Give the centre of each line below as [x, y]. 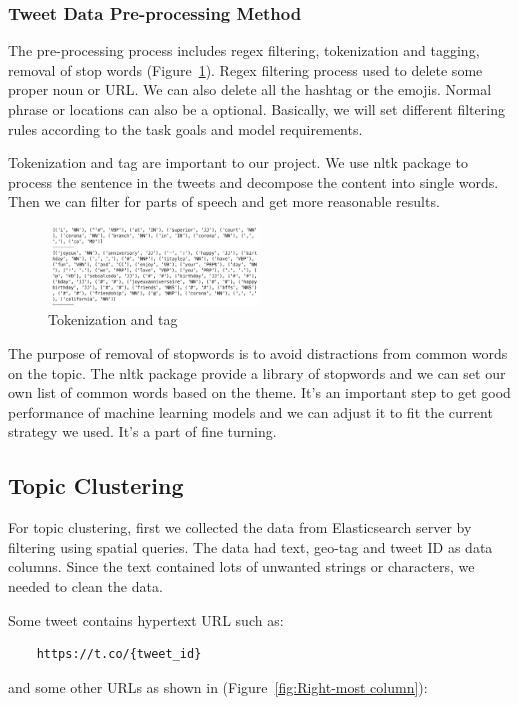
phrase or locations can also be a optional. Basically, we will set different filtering [256, 109]
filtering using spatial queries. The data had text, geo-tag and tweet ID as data [250, 546]
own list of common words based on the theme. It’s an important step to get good [259, 392]
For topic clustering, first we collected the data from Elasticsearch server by [240, 527]
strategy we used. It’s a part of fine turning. [142, 431]
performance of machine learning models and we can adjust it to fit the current [250, 411]
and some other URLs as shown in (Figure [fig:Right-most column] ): [218, 686]
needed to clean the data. [85, 586]
